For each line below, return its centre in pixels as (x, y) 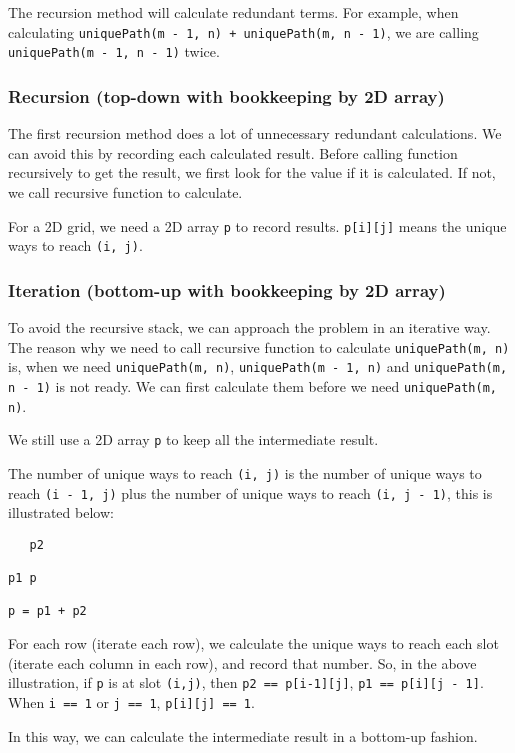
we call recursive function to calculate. (125, 191)
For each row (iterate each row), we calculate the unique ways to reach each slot (253, 643)
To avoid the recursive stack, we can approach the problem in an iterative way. (249, 327)
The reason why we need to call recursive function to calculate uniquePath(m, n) (259, 346)
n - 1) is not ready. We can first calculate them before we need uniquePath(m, (252, 385)
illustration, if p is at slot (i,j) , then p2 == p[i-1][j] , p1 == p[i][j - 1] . (246, 682)
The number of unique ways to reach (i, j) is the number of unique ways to (245, 472)
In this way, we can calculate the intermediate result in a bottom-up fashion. (243, 735)
